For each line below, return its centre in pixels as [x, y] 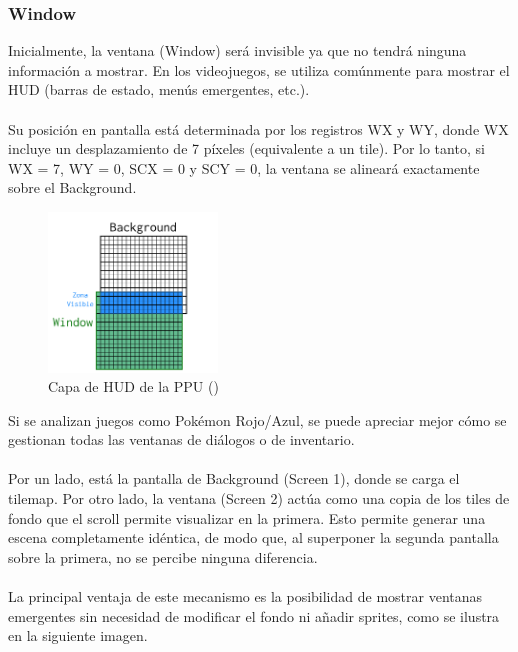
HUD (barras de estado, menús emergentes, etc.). [159, 89]
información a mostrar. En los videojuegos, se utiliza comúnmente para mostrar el [259, 69]
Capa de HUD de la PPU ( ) [133, 386]
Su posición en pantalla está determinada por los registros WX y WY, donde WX [258, 128]
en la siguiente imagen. [78, 635]
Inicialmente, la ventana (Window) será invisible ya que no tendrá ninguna [237, 50]
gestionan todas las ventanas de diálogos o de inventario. [181, 439]
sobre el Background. [72, 187]
